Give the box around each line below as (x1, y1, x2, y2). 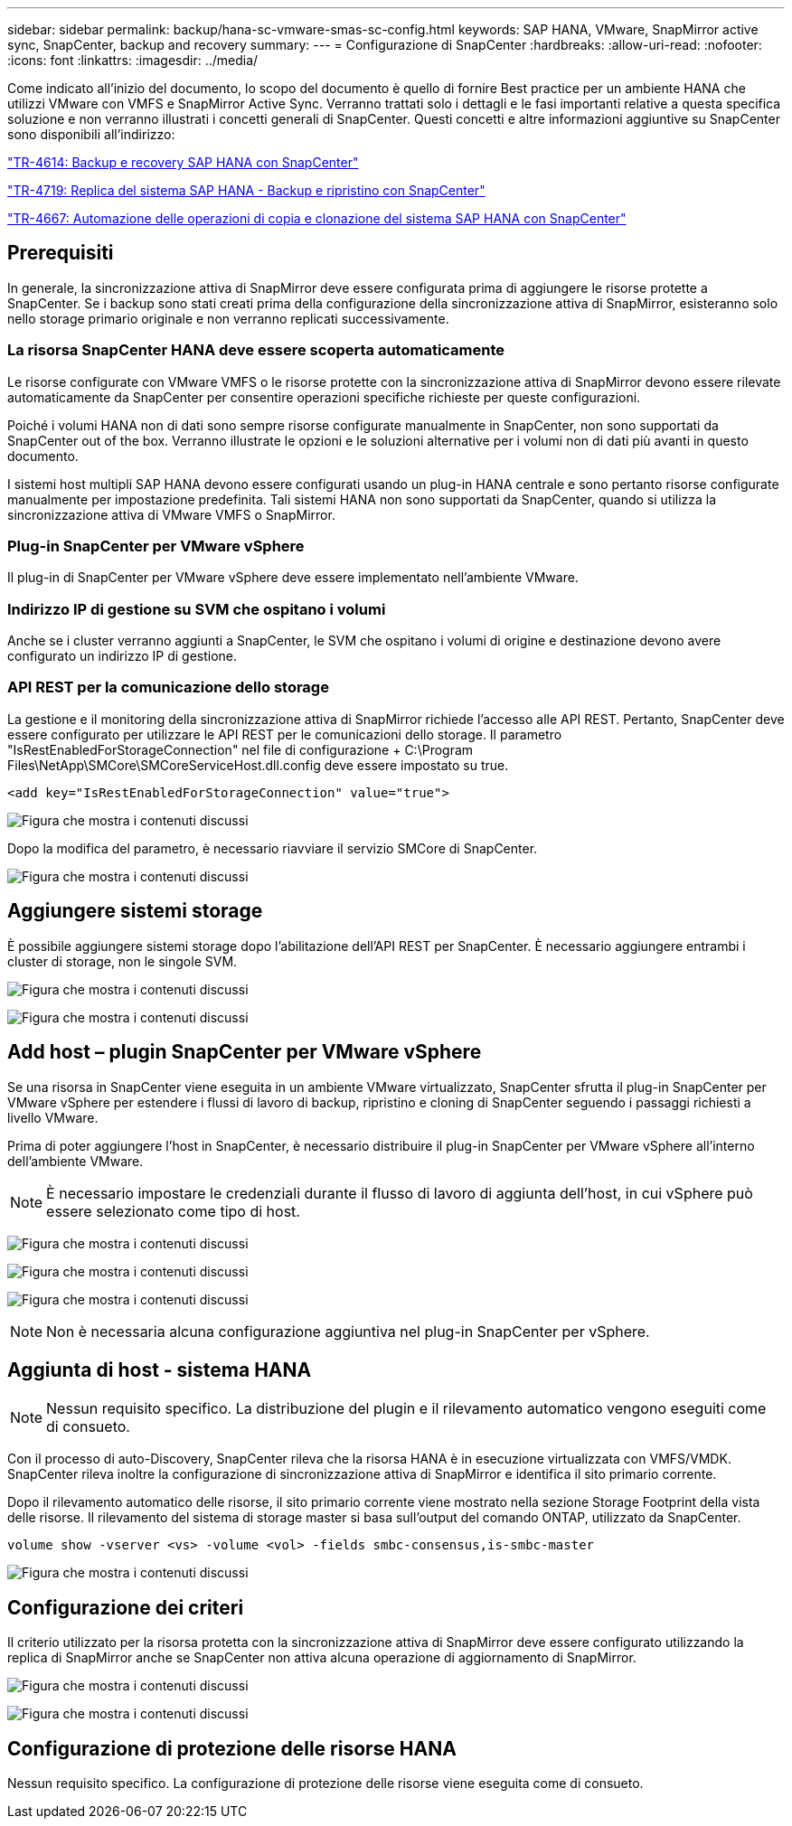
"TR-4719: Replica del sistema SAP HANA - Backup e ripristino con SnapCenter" (7, 183, 486, 198)
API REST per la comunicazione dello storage (7, 678, 329, 697)
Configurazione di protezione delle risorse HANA (7, 1737, 457, 1760)
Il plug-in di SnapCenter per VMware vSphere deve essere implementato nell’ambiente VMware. (7, 569, 579, 586)
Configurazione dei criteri (7, 1595, 244, 1619)
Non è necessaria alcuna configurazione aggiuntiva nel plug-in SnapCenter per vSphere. (46, 1322, 650, 1341)
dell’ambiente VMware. (7, 1153, 144, 1169)
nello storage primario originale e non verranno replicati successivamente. (7, 310, 449, 326)
